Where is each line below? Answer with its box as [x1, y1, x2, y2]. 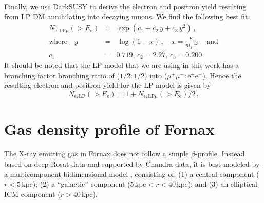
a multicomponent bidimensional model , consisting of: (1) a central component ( [4, 168, 259, 179]
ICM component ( [4, 188, 61, 199]
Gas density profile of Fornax [4, 119, 215, 140]
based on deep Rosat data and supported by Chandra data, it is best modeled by [4, 158, 260, 169]
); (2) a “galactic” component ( [32, 178, 130, 189]
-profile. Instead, [195, 148, 247, 159]
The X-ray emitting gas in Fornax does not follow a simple [4, 148, 189, 159]
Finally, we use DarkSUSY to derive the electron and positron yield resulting [4, 1, 247, 11]
